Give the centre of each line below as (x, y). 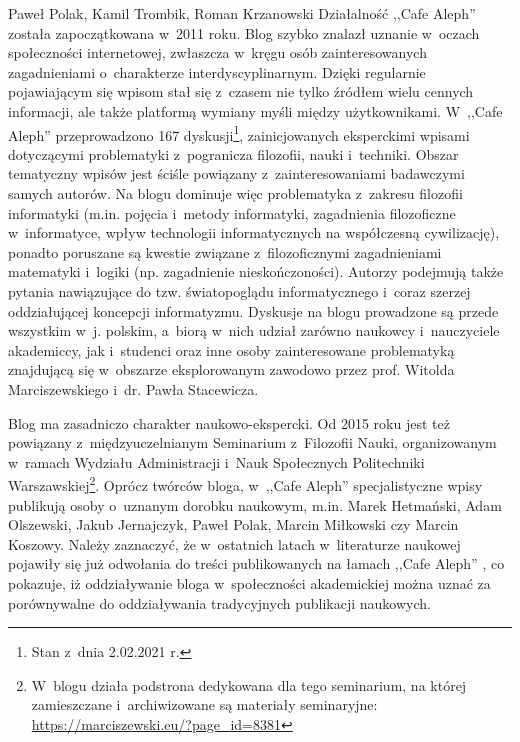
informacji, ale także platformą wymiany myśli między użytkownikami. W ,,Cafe (255, 110)
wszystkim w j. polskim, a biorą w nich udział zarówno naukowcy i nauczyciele (254, 330)
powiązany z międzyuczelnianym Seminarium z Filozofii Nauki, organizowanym (252, 442)
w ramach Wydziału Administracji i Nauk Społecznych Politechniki (216, 461)
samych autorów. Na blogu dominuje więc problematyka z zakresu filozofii (235, 193)
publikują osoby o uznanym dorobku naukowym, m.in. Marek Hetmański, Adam (255, 504)
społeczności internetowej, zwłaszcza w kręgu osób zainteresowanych (217, 52)
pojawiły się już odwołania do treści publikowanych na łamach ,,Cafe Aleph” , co (256, 563)
